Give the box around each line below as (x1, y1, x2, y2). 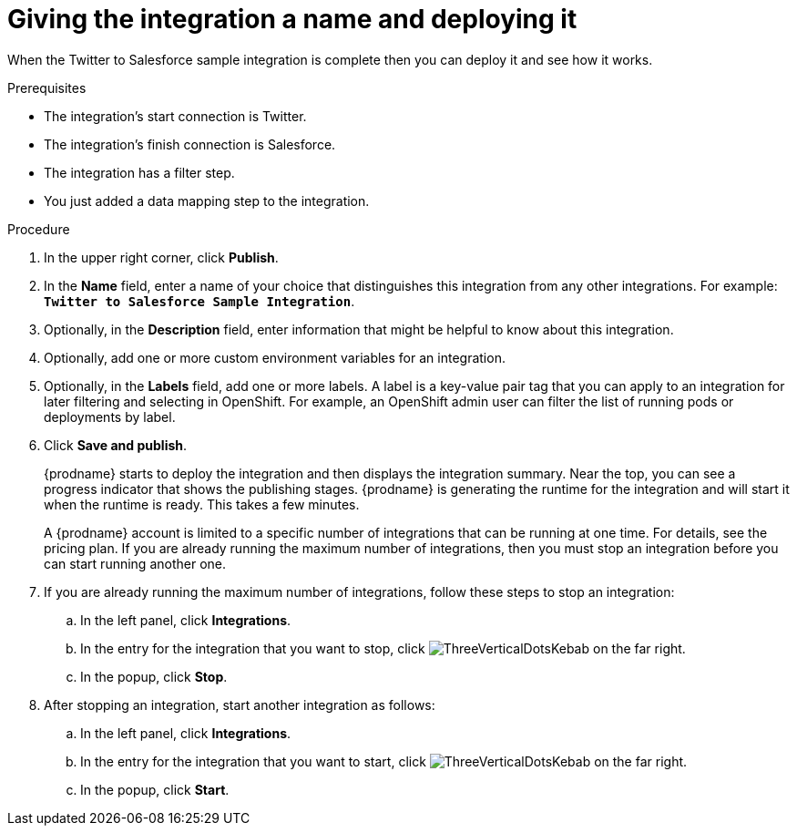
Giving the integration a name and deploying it (7, 4, 577, 35)
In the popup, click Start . (80, 781, 230, 797)
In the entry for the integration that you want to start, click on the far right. (80, 753, 688, 769)
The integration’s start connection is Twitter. (44, 108, 307, 124)
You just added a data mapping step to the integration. (44, 192, 370, 209)
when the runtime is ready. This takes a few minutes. (44, 496, 360, 512)
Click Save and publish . (44, 437, 188, 453)
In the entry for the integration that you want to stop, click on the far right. (80, 640, 686, 656)
